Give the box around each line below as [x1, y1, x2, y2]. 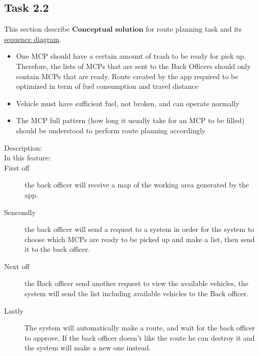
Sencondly [4, 206, 36, 217]
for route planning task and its [146, 23, 242, 34]
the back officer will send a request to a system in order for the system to [25, 224, 254, 234]
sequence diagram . [4, 33, 61, 44]
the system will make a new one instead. [25, 342, 151, 353]
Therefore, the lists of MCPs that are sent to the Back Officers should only [16, 60, 251, 71]
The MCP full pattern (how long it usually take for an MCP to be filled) [16, 115, 245, 126]
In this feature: [4, 152, 51, 163]
